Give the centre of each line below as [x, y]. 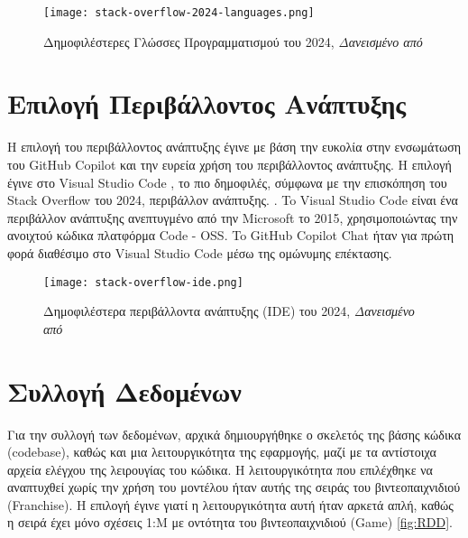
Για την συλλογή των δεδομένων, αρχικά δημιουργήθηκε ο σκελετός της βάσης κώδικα [234, 434]
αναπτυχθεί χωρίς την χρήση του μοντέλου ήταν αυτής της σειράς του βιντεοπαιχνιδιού [234, 487]
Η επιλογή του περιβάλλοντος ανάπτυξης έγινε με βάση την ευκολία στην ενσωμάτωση [234, 147]
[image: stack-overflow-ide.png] [143, 282]
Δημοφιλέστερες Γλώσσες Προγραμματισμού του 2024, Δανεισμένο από [233, 41]
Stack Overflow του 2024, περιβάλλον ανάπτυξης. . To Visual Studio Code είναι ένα [233, 200]
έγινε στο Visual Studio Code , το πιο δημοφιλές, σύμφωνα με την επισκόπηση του [227, 182]
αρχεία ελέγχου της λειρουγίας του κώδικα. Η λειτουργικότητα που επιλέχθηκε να [220, 469]
